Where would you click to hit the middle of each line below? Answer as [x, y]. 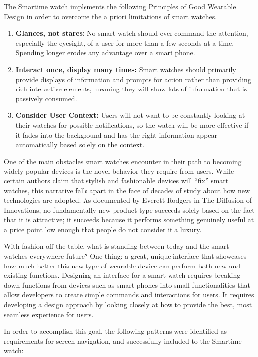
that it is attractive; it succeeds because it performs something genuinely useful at [129, 220]
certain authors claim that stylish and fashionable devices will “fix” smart [116, 180]
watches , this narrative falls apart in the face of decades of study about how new [127, 190]
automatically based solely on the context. [80, 144]
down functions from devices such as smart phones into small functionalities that [127, 285]
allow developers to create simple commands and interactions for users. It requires [129, 295]
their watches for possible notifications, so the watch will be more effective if [132, 125]
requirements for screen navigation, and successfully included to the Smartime [123, 340]
